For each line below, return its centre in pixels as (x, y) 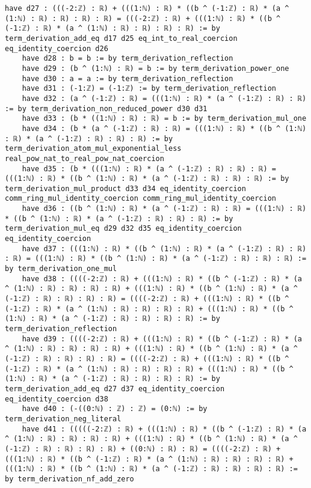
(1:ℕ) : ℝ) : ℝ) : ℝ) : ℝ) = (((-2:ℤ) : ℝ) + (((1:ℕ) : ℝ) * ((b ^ (143, 18)
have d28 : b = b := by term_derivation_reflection (128, 59)
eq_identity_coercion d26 (57, 48)
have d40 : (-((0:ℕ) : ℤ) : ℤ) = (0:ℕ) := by (115, 409)
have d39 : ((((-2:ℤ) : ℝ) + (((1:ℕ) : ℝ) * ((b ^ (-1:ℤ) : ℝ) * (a (162, 339)
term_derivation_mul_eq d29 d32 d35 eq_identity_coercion (123, 229)
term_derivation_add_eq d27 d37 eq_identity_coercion (115, 389)
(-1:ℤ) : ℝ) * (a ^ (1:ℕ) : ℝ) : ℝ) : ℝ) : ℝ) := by (112, 29)
